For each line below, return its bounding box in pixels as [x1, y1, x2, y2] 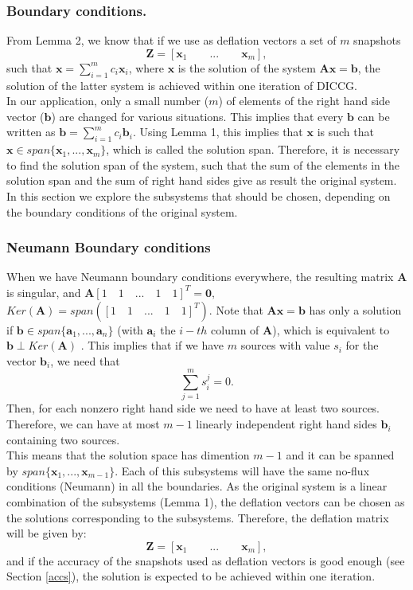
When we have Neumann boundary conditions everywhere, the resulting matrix [6, 268, 394, 285]
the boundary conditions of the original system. [6, 203, 238, 220]
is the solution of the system [177, 59, 316, 76]
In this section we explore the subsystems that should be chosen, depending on [6, 187, 391, 204]
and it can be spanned [286, 447, 395, 463]
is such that [317, 123, 374, 140]
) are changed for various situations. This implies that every [51, 107, 344, 124]
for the [345, 337, 379, 354]
